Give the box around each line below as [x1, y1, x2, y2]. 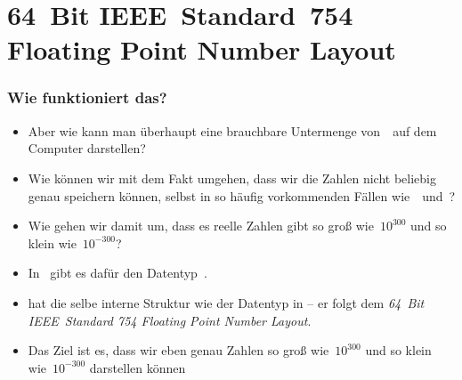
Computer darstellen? [28, 139, 146, 158]
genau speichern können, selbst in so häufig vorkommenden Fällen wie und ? [28, 186, 456, 205]
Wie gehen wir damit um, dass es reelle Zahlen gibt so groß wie [28, 216, 374, 235]
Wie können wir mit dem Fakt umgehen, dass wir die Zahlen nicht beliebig [28, 168, 436, 187]
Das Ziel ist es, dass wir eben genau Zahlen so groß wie [28, 341, 329, 360]
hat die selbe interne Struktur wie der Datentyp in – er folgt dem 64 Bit [28, 293, 425, 311]
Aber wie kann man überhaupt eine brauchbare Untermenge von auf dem [28, 121, 437, 140]
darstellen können [89, 358, 186, 376]
